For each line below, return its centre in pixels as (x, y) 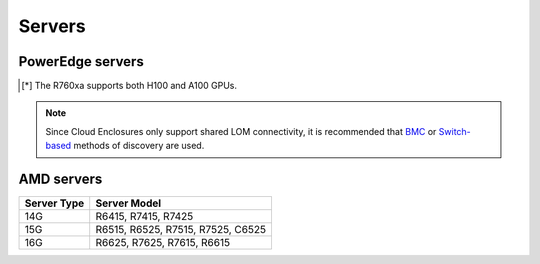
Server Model (128, 203)
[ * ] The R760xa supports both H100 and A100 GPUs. (129, 86)
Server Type (54, 203)
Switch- (455, 131)
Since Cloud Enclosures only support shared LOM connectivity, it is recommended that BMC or (241, 131)
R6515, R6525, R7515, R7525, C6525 (181, 230)
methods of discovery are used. (139, 146)
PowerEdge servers (81, 61)
